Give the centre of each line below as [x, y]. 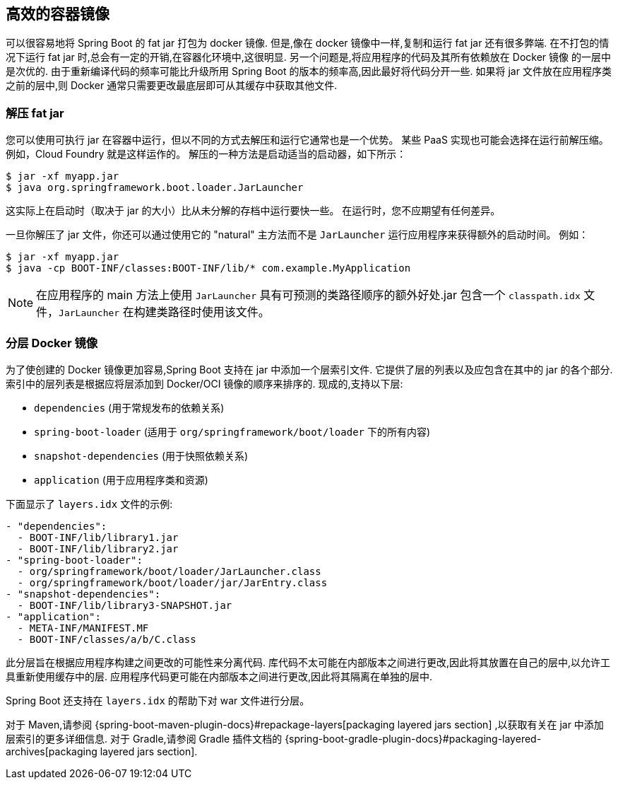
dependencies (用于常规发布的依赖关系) [129, 407]
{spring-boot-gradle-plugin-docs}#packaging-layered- [413, 738]
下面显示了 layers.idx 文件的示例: [89, 504]
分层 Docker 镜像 [52, 343]
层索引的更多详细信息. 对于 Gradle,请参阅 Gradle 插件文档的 [144, 738]
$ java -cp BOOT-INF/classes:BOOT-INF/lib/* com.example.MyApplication [208, 268]
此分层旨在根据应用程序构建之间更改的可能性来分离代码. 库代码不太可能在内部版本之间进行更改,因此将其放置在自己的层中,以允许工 [308, 662]
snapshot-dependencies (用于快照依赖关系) [141, 455]
